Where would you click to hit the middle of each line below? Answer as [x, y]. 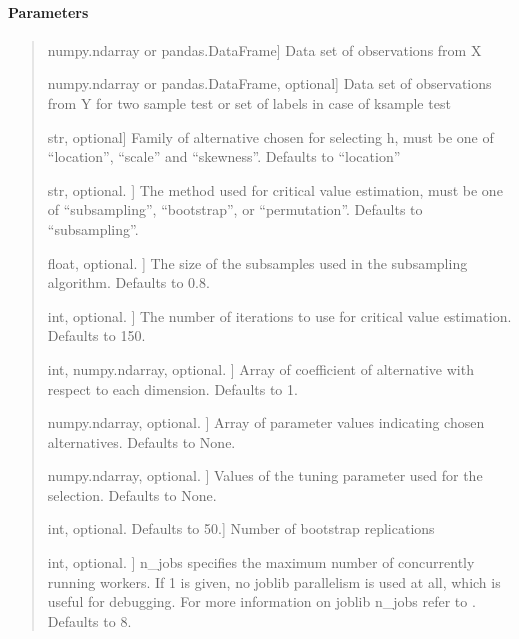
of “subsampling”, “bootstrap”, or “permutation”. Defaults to [235, 209]
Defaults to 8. [89, 620]
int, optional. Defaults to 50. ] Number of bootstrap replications [241, 528]
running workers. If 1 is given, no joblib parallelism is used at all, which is [274, 581]
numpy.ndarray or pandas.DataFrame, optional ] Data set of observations [269, 83]
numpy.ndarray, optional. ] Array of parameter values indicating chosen [266, 422]
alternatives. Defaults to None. [141, 441]
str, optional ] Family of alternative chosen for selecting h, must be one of [270, 136]
